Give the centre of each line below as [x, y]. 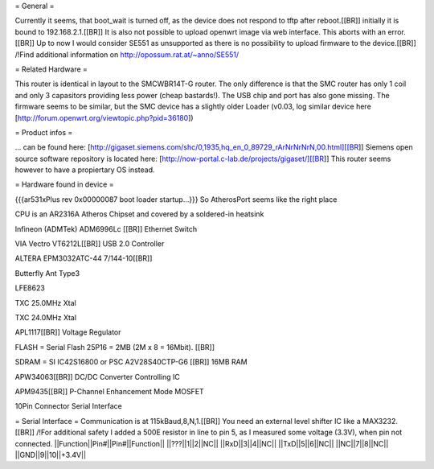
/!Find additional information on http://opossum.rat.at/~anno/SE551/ [127, 54]
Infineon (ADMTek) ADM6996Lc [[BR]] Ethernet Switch [106, 228]
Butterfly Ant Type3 [47, 273]
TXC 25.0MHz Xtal [45, 302]
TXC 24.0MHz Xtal [45, 317]
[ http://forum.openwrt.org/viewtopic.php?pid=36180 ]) [104, 117]
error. [396, 31]
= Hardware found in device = [64, 184]
